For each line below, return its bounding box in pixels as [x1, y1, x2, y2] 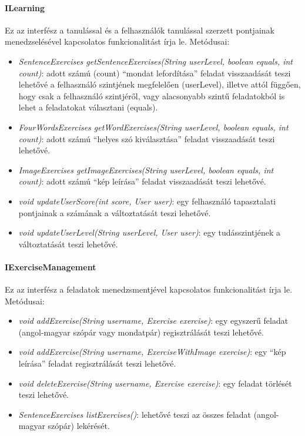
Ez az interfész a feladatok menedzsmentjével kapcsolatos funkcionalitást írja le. [5, 283, 293, 296]
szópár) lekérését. [48, 420, 110, 432]
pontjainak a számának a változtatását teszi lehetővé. [18, 206, 211, 219]
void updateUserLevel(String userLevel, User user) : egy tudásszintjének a [18, 226, 281, 239]
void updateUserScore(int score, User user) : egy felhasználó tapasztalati [18, 194, 276, 207]
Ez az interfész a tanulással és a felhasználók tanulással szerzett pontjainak [5, 24, 274, 36]
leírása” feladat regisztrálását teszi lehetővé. [18, 357, 176, 370]
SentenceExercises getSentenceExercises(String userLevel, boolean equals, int [18, 55, 293, 67]
